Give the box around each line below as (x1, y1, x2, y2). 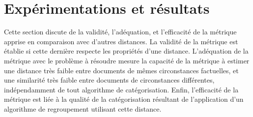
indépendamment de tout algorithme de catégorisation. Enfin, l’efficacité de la (4, 84, 239, 94)
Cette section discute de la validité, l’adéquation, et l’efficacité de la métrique (4, 27, 237, 37)
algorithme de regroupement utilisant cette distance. (4, 103, 162, 114)
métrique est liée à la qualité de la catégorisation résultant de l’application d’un (4, 94, 244, 104)
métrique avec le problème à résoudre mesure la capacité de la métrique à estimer (4, 55, 250, 65)
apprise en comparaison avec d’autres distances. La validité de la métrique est (4, 36, 238, 46)
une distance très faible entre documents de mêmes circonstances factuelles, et (4, 65, 239, 75)
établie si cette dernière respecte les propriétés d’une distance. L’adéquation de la (4, 46, 249, 56)
